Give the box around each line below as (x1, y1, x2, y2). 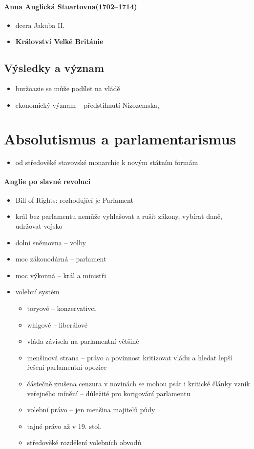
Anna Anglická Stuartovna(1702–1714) (4, 1, 137, 11)
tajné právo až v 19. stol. (27, 421, 102, 431)
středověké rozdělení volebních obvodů (27, 437, 142, 448)
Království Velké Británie (15, 36, 104, 47)
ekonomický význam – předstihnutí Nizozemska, (15, 99, 159, 110)
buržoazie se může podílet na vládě (15, 83, 120, 94)
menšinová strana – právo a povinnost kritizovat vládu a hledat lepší (27, 352, 233, 362)
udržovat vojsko (15, 221, 63, 231)
